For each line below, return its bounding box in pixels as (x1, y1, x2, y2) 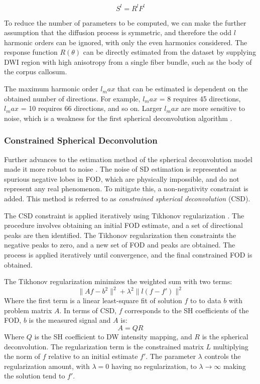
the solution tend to (4, 370, 65, 381)
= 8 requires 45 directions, (159, 93, 241, 103)
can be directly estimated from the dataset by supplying (83, 47, 256, 57)
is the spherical (202, 331, 248, 342)
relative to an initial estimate (48, 351, 138, 361)
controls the (204, 351, 241, 361)
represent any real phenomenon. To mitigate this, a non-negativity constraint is (4, 183, 248, 194)
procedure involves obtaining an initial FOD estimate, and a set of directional (4, 220, 243, 230)
